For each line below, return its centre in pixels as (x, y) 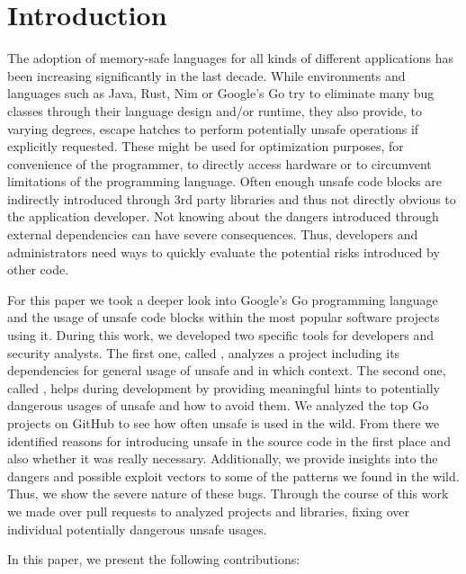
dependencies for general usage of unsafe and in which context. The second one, (227, 370)
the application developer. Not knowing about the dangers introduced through (223, 216)
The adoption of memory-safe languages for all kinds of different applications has (230, 58)
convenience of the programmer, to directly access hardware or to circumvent (220, 163)
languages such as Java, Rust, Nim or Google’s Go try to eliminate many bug (221, 93)
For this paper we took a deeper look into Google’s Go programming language (223, 299)
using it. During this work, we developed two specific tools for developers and (221, 335)
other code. (38, 269)
